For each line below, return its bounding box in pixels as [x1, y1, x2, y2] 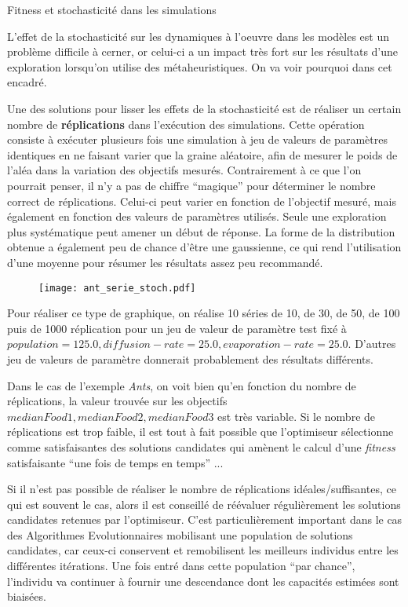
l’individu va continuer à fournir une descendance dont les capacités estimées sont [7, 572, 399, 589]
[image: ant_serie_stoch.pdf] [38, 282, 196, 294]
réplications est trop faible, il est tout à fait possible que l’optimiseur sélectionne [7, 423, 394, 440]
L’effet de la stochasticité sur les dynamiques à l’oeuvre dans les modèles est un [7, 27, 390, 44]
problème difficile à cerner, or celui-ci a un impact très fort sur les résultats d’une [7, 43, 399, 60]
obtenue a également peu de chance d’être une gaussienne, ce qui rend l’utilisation [7, 239, 402, 255]
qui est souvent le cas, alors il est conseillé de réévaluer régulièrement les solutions [7, 495, 401, 512]
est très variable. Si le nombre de [217, 408, 376, 424]
